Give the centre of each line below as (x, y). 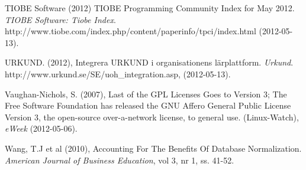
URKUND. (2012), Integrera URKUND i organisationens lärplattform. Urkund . (149, 62)
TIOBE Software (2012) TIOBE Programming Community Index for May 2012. (150, 8)
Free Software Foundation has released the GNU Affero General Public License (148, 105)
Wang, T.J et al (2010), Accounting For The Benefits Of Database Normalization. (153, 148)
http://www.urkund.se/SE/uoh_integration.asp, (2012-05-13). (118, 73)
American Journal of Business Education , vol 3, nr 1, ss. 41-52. (120, 160)
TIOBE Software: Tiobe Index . (60, 19)
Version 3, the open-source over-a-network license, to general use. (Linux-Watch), (152, 117)
